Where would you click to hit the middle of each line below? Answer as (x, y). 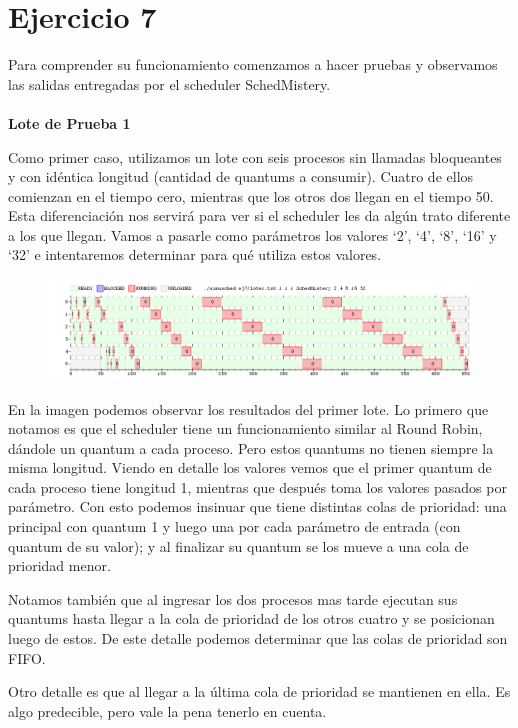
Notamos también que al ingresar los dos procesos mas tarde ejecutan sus (233, 598)
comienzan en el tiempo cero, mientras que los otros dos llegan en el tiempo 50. (251, 195)
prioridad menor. (59, 565)
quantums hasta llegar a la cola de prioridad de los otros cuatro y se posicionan (251, 618)
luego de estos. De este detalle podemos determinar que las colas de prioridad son (258, 638)
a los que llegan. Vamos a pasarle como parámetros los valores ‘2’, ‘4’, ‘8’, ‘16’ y (252, 234)
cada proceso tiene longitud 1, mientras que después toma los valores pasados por (257, 486)
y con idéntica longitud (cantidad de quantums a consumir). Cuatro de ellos (241, 176)
